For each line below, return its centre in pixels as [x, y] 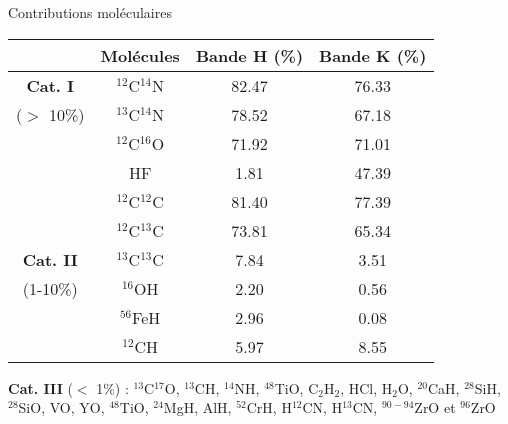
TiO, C [296, 387]
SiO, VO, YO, [61, 407]
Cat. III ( [40, 387]
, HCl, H [366, 387]
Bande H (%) [249, 55]
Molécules [140, 55]
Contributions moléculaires [90, 12]
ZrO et [435, 407]
